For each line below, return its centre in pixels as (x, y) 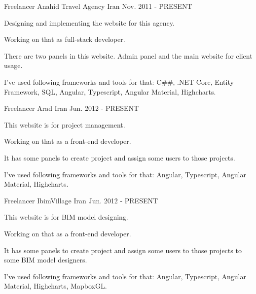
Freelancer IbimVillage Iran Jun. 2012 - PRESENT (81, 200)
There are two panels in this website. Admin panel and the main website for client (128, 55)
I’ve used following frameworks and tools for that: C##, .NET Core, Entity (119, 82)
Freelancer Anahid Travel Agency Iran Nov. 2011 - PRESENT (98, 6)
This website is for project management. (65, 124)
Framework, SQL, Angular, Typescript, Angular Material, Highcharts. (110, 91)
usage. (13, 65)
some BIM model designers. (46, 260)
